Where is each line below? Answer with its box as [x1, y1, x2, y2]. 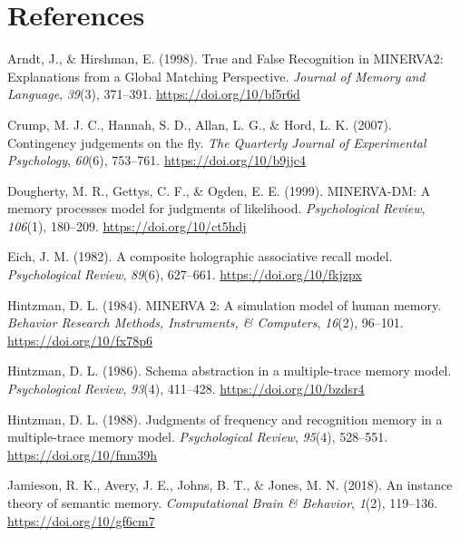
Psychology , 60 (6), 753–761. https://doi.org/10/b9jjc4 [7, 151, 307, 170]
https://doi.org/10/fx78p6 [7, 330, 152, 349]
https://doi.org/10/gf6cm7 [7, 511, 155, 530]
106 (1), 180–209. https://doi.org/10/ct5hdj [7, 216, 247, 235]
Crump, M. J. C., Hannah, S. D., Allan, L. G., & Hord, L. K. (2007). [7, 114, 392, 133]
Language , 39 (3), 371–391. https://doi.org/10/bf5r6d [7, 84, 300, 103]
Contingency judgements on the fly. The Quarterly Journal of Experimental [7, 132, 426, 151]
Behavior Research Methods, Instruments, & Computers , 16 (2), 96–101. [7, 313, 404, 332]
